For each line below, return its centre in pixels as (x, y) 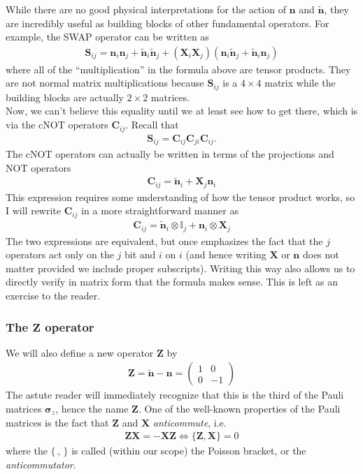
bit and (140, 254)
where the (27, 451)
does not (321, 254)
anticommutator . (41, 464)
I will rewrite (34, 210)
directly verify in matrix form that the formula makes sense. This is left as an (172, 282)
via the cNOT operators (57, 125)
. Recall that (152, 125)
